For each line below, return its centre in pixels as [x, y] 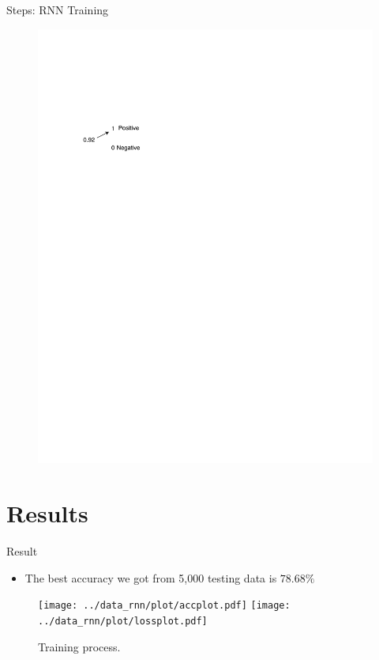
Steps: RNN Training [58, 9]
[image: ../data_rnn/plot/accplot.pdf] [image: [164, 606]
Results [47, 513]
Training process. [79, 646]
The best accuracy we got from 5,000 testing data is [151, 577]
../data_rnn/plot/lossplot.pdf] [123, 622]
